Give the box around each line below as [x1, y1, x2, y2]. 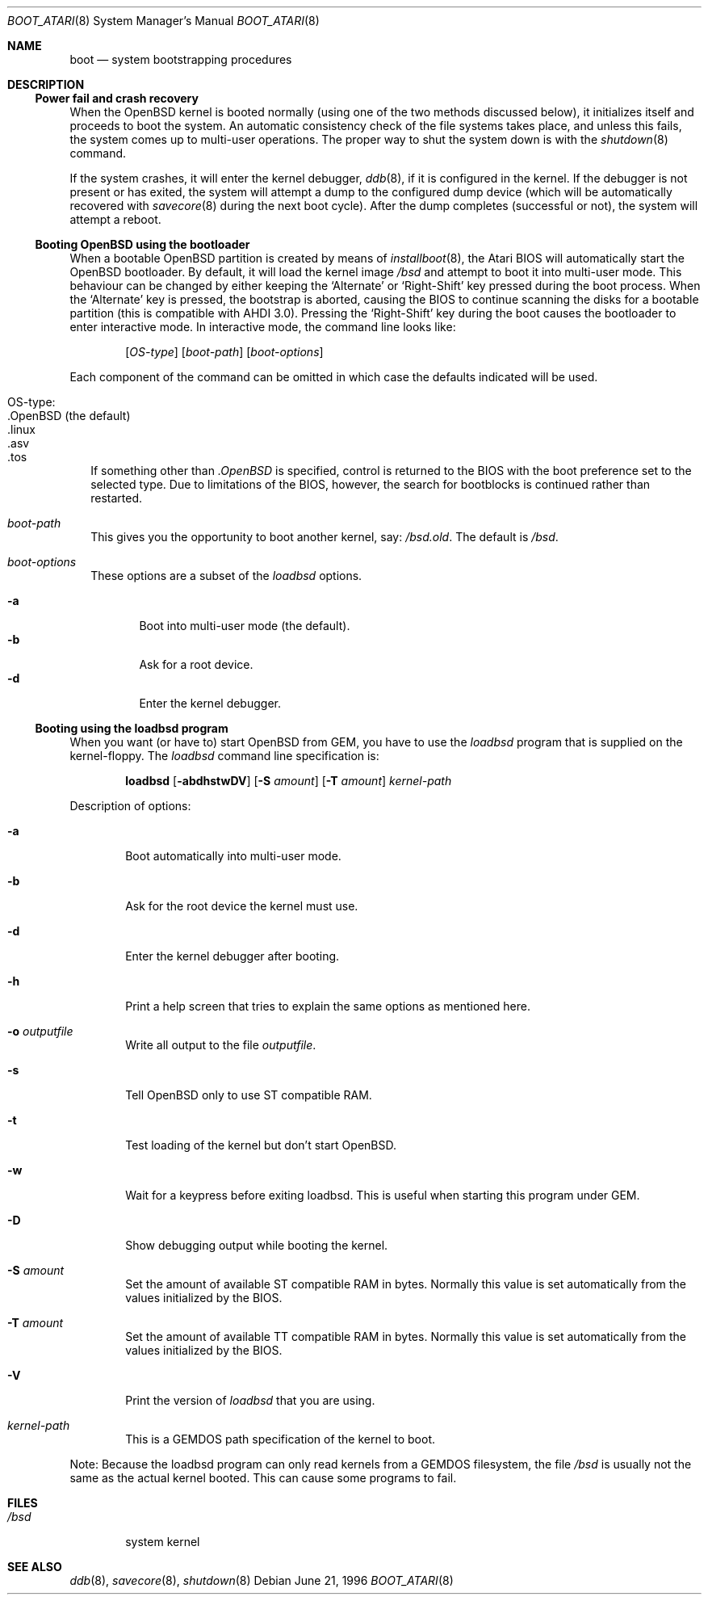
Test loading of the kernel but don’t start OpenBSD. [125, 1138, 396, 1152]
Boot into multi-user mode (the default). [139, 619, 350, 632]
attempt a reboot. [69, 212, 161, 226]
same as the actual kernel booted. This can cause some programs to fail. [69, 1471, 457, 1485]
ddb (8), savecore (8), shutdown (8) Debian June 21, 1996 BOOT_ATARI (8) [69, 1574, 454, 1587]
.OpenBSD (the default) [7, 409, 131, 422]
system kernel [125, 1535, 200, 1548]
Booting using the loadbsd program [35, 721, 228, 735]
